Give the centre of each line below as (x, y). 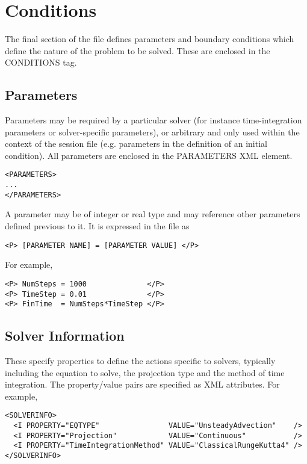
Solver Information (65, 336)
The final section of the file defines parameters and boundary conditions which (150, 39)
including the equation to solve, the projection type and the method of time (145, 372)
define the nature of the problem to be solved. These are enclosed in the (138, 50)
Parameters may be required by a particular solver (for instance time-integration (153, 120)
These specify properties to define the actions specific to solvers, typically (140, 361)
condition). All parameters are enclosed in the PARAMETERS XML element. (149, 155)
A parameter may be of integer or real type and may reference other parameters (153, 214)
